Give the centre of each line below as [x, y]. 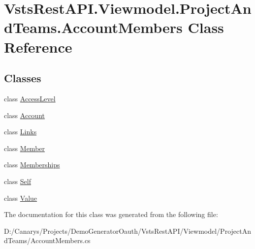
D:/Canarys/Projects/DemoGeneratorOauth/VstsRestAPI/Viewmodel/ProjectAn [127, 231]
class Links [20, 132]
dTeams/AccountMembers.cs [47, 240]
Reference [38, 47]
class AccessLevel [30, 98]
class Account [24, 115]
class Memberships [32, 165]
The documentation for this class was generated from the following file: [111, 214]
